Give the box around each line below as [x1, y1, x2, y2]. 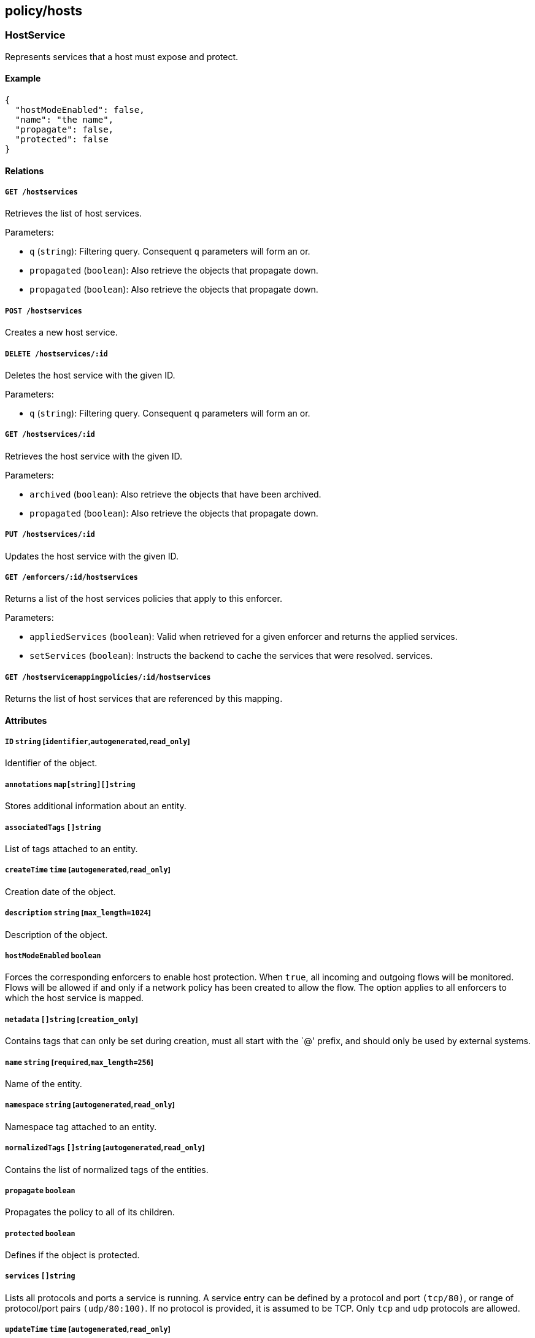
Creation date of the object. [5, 886, 116, 897]
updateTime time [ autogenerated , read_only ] [5, 1325, 171, 1334]
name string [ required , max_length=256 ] [5, 1058, 153, 1067]
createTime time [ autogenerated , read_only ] [5, 866, 171, 875]
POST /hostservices [5, 306, 82, 315]
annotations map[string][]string [5, 780, 136, 789]
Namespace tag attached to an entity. [5, 1121, 157, 1132]
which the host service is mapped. [5, 993, 144, 1004]
